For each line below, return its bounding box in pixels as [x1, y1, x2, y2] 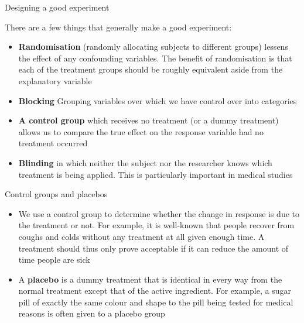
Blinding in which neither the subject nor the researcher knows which [18, 156, 272, 169]
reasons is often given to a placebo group [18, 307, 165, 319]
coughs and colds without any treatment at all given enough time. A [18, 230, 265, 242]
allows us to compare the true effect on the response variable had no [18, 125, 264, 138]
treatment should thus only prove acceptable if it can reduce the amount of [18, 242, 289, 254]
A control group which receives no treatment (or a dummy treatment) [18, 114, 279, 126]
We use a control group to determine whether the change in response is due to [18, 207, 299, 219]
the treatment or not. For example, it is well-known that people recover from [18, 219, 295, 231]
